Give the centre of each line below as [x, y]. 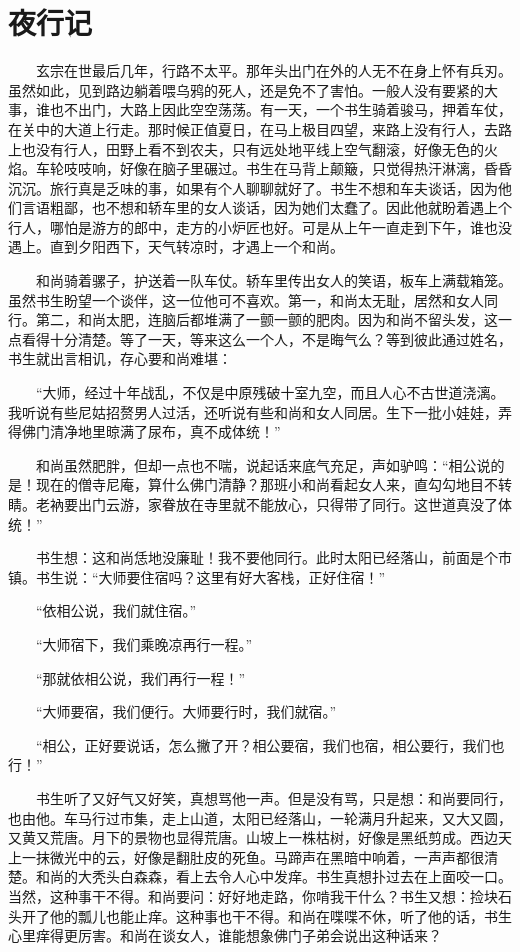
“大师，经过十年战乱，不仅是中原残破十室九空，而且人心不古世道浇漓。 [270, 392]
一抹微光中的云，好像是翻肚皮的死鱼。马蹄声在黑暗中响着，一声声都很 [252, 856]
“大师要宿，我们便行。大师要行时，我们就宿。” [186, 711]
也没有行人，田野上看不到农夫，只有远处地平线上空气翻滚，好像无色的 [252, 148]
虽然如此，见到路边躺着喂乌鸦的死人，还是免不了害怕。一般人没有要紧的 [246, 89]
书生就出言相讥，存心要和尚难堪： [120, 358]
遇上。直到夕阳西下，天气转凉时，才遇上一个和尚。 [176, 246]
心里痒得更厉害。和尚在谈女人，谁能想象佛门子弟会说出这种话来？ [225, 935]
